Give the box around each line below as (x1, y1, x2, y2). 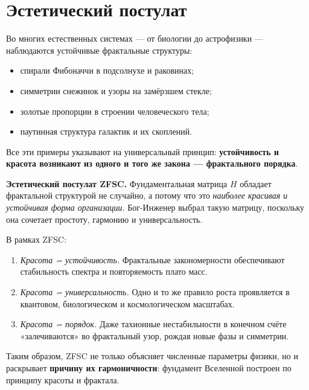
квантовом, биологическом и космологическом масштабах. (20, 297, 235, 310)
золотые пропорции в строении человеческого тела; (20, 104, 209, 117)
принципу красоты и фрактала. (6, 373, 119, 386)
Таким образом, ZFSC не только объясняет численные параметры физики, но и (6, 350, 298, 362)
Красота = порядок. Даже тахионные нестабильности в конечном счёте (20, 318, 287, 330)
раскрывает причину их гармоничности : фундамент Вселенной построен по (6, 362, 291, 374)
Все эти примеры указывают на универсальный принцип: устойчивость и (6, 145, 279, 158)
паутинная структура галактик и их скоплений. (20, 125, 193, 138)
